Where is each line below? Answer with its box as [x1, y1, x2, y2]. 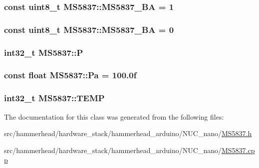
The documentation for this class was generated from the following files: [4, 111, 224, 122]
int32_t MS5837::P [4, 46, 83, 58]
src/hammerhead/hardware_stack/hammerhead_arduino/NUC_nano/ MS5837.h [4, 128, 252, 139]
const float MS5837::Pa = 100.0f [4, 69, 137, 81]
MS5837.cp [221, 145, 255, 155]
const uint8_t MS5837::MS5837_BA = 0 [4, 23, 174, 35]
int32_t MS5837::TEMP [4, 92, 105, 104]
